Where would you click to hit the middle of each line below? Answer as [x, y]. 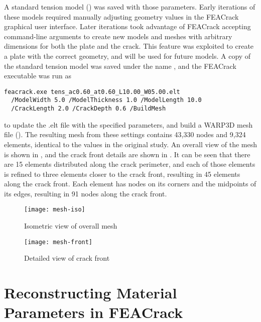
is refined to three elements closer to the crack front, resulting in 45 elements [122, 174]
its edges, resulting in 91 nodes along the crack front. [86, 193]
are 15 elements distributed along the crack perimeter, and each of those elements [130, 164]
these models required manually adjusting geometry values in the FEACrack [121, 16]
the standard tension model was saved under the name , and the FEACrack [120, 66]
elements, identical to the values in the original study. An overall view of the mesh [130, 144]
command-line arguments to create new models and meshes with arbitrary [118, 36]
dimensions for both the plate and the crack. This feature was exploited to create [129, 46]
